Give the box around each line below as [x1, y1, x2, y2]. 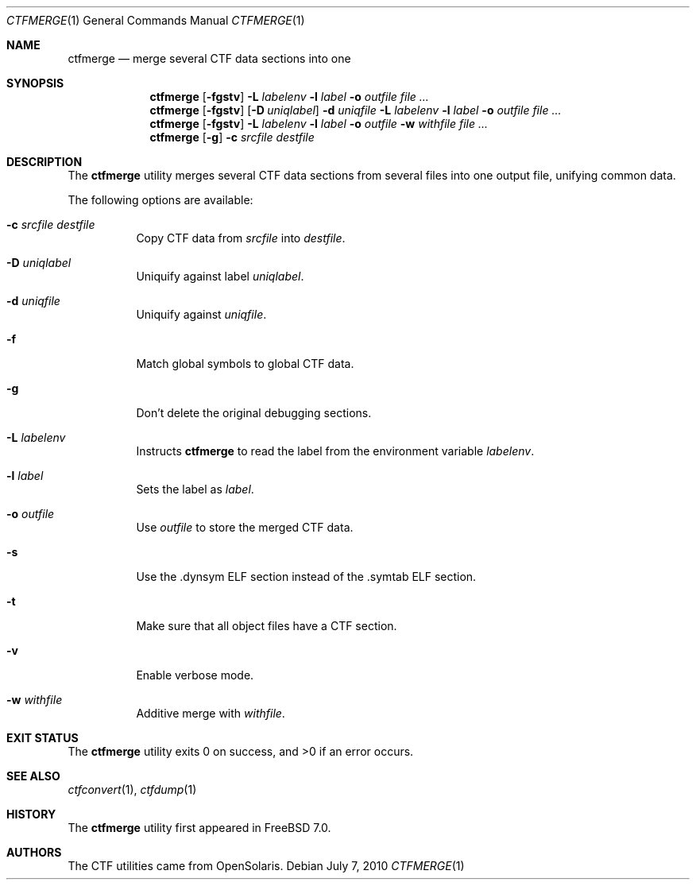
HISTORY [6, 807, 56, 821]
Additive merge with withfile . [136, 706, 285, 720]
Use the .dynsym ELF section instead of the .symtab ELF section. [136, 570, 477, 583]
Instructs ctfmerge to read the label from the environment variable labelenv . [136, 444, 535, 458]
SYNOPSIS [6, 76, 64, 90]
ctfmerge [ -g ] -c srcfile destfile [149, 130, 315, 144]
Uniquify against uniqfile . [136, 308, 267, 321]
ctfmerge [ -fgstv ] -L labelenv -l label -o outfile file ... [149, 90, 429, 103]
